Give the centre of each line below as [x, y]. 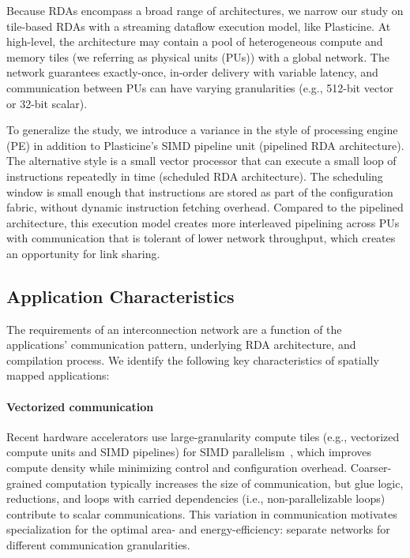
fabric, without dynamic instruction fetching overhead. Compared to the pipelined [205, 207]
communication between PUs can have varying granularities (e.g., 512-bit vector [200, 87]
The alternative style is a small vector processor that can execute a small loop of [201, 161]
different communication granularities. [98, 545]
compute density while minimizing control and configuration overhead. [177, 468]
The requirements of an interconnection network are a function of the [174, 329]
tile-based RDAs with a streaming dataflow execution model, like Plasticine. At [199, 26]
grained [24, 483]
